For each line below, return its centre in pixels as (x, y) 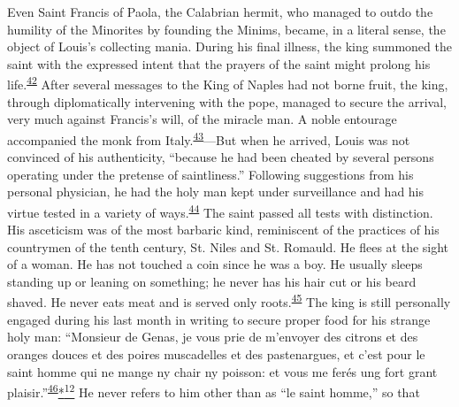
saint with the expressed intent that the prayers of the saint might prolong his (219, 63)
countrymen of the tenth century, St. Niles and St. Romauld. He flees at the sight (228, 246)
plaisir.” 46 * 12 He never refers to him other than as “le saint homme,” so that (214, 391)
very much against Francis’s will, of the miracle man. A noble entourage (202, 119)
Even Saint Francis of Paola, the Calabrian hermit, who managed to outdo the (220, 12)
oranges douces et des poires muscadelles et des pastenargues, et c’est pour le (216, 353)
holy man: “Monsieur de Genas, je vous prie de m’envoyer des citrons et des (213, 337)
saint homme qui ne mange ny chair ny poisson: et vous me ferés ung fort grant (222, 371)
